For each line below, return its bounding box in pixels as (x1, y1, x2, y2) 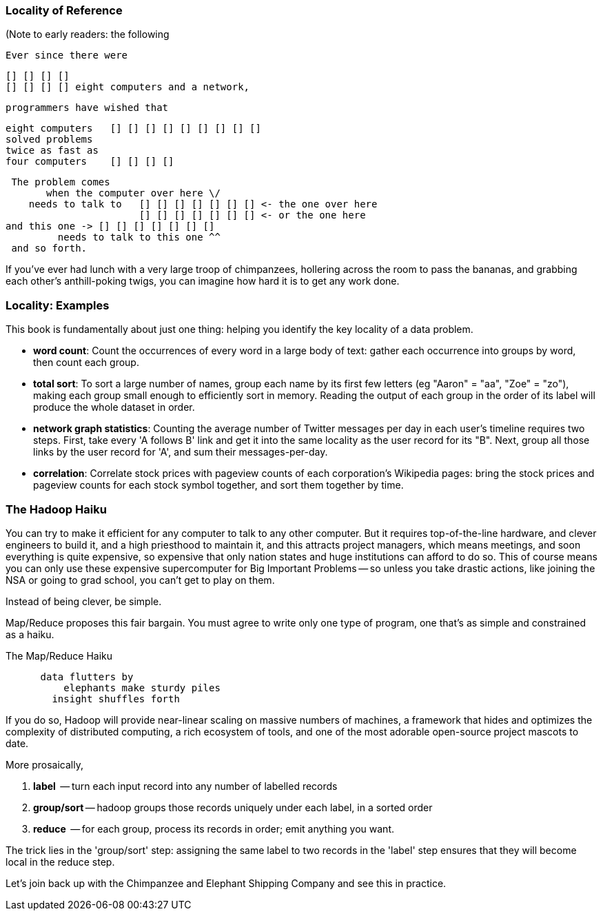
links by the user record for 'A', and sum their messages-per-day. (33, 446, 328, 458)
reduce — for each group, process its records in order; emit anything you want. (33, 822, 394, 835)
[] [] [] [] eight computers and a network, (6, 81, 250, 93)
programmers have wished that (6, 102, 169, 114)
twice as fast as (6, 145, 99, 156)
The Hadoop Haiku (6, 502, 107, 516)
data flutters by (40, 671, 134, 682)
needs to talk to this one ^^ (57, 232, 221, 243)
